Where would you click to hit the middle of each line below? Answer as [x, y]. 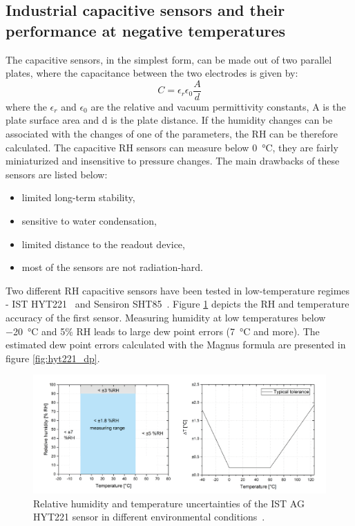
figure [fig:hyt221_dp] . [53, 358]
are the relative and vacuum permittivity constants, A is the [218, 106]
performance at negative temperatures [146, 30]
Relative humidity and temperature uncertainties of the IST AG [169, 503]
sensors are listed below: [57, 174]
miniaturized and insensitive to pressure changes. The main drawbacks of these [173, 161]
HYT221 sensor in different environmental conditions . [149, 517]
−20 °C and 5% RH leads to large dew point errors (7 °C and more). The [163, 331]
